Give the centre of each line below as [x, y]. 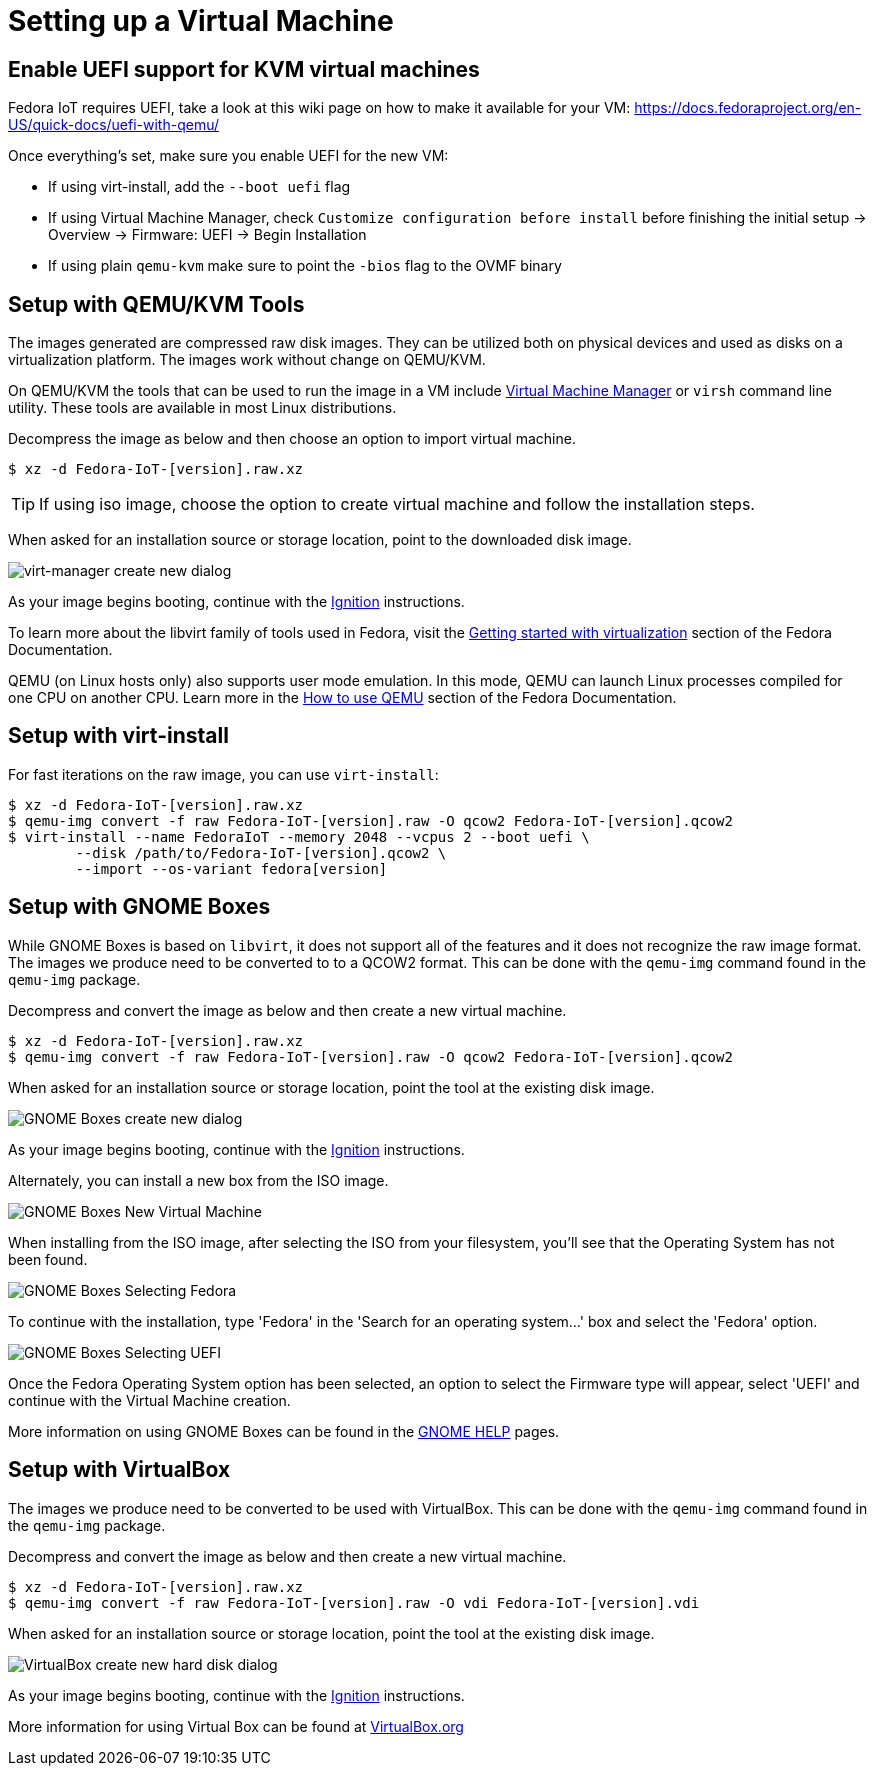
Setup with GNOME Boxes [139, 907]
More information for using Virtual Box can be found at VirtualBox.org [236, 1726]
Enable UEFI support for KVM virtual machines [244, 69]
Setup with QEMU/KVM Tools [156, 304]
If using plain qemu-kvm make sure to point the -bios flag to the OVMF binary [305, 266]
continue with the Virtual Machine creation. [149, 1400]
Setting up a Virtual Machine [201, 21]
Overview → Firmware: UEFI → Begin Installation [207, 235]
